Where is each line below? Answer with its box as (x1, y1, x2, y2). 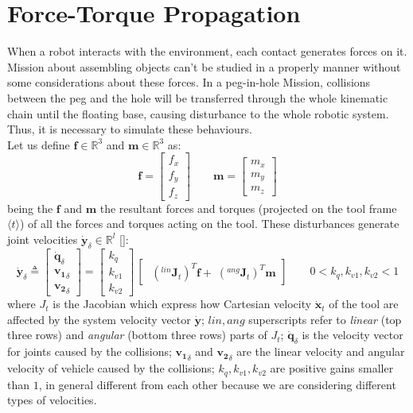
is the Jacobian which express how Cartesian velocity (53, 295, 312, 312)
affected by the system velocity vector (7, 311, 191, 327)
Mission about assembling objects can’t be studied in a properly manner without (7, 58, 401, 75)
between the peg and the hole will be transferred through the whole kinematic (7, 89, 388, 106)
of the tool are (329, 295, 399, 312)
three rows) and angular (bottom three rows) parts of (7, 326, 267, 343)
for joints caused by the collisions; (7, 343, 172, 360)
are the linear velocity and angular (236, 343, 405, 360)
